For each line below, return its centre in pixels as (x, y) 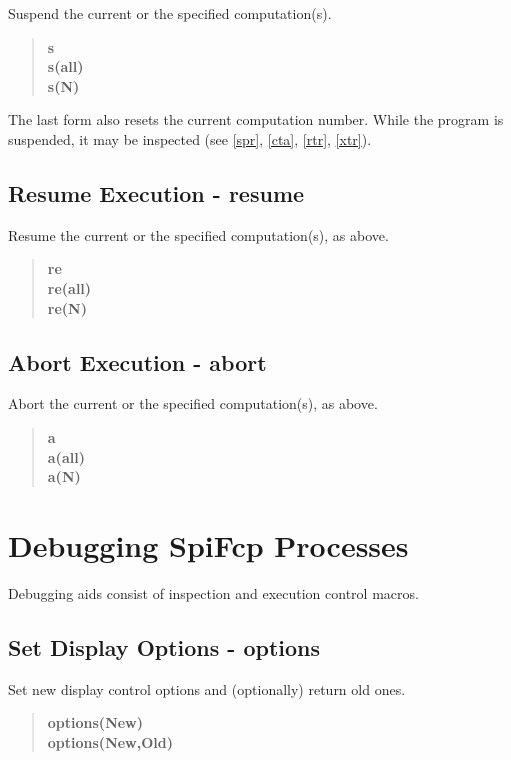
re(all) (69, 287)
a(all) (66, 456)
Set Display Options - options (164, 646)
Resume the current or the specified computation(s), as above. (198, 234)
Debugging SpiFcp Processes (208, 544)
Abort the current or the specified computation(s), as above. (193, 403)
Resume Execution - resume (156, 192)
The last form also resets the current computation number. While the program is (256, 119)
